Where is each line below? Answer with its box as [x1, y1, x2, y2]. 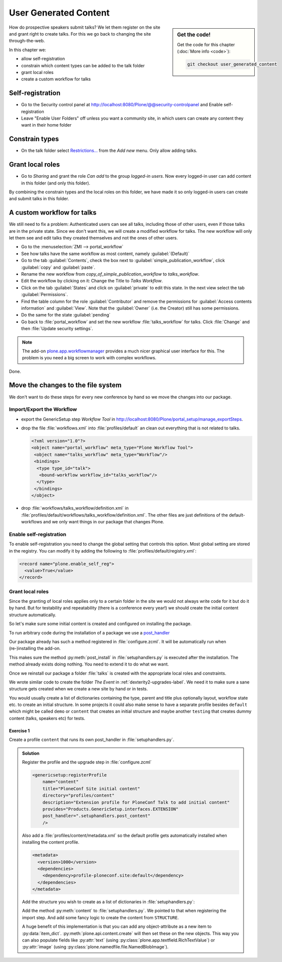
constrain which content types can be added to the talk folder [21, 62, 145, 68]
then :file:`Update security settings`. [21, 326, 93, 332]
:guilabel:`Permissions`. [21, 292, 68, 297]
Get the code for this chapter [177, 41, 235, 47]
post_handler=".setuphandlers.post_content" [42, 813, 151, 819]
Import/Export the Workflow [9, 406, 77, 413]
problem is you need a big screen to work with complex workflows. [22, 355, 157, 361]
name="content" [42, 779, 79, 785]
